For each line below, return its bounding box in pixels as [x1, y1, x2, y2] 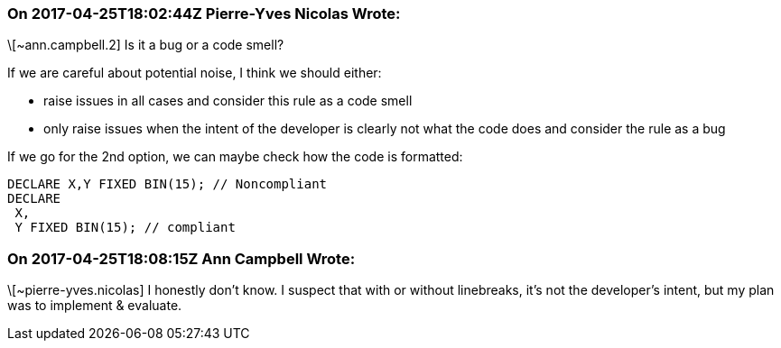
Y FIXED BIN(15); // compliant [14, 220, 236, 235]
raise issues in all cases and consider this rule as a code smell [43, 93, 413, 109]
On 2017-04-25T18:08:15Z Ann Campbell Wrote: [7, 249, 356, 268]
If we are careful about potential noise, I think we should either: [7, 65, 382, 81]
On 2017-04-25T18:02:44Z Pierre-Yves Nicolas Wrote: [7, 5, 401, 23]
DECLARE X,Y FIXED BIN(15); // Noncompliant [7, 177, 328, 192]
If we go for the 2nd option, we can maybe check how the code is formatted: [7, 149, 463, 165]
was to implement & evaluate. [7, 298, 182, 314]
